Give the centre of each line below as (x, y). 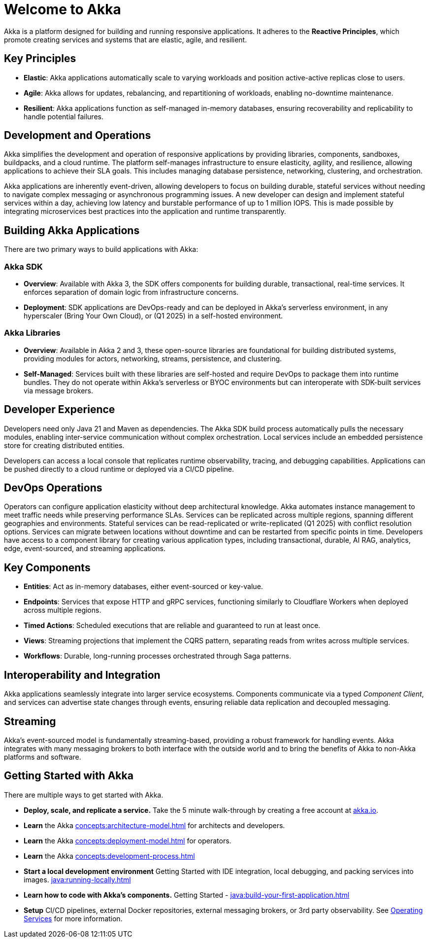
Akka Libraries (32, 333)
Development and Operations (78, 136)
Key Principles (40, 59)
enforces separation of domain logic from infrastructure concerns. (131, 292)
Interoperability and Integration (82, 675)
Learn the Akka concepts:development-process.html (109, 856)
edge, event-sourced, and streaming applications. (85, 549)
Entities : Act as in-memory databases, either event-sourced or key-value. (143, 587)
